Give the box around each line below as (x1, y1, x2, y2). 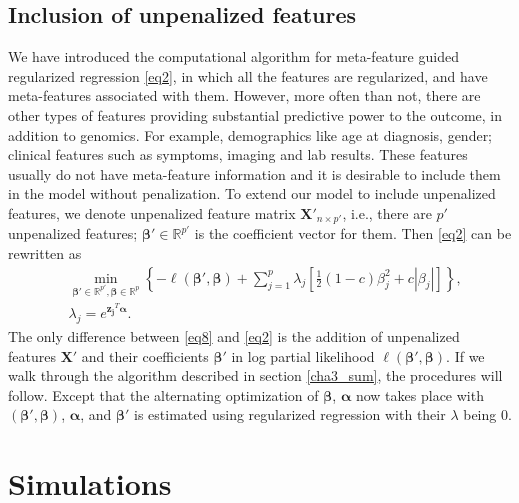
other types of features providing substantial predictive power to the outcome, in (8, 104, 503, 125)
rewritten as (8, 243, 82, 263)
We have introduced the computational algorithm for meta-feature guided (8, 46, 459, 67)
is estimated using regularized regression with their (134, 404, 446, 425)
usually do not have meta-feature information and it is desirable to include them (8, 163, 501, 184)
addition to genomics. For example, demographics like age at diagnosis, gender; (8, 124, 493, 145)
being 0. (463, 404, 512, 425)
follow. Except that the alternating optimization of (8, 384, 319, 405)
